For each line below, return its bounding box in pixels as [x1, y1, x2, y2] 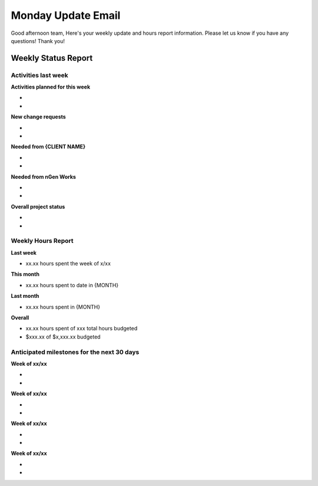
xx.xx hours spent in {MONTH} [25, 303, 100, 310]
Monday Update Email [11, 9, 121, 22]
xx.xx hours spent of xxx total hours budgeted [25, 325, 138, 332]
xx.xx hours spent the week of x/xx [25, 260, 111, 267]
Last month [11, 293, 39, 300]
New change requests [11, 113, 66, 120]
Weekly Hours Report [11, 237, 74, 245]
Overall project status [11, 203, 65, 210]
